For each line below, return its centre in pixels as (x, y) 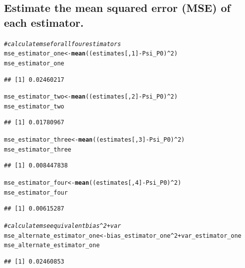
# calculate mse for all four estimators (63, 44)
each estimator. (44, 22)
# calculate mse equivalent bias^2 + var (63, 226)
